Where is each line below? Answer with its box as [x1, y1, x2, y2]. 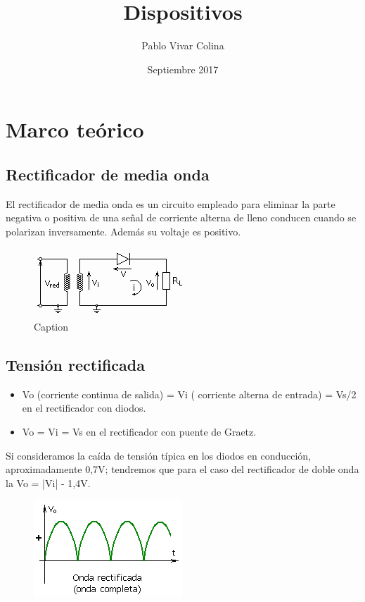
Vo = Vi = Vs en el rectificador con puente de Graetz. [22, 424, 257, 439]
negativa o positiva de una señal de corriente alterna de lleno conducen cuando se [6, 210, 357, 225]
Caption [34, 319, 69, 334]
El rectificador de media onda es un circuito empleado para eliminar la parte [6, 196, 335, 211]
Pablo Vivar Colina [141, 38, 224, 53]
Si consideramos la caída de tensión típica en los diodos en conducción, [6, 448, 312, 462]
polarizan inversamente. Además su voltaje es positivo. [6, 223, 241, 238]
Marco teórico [6, 115, 144, 144]
